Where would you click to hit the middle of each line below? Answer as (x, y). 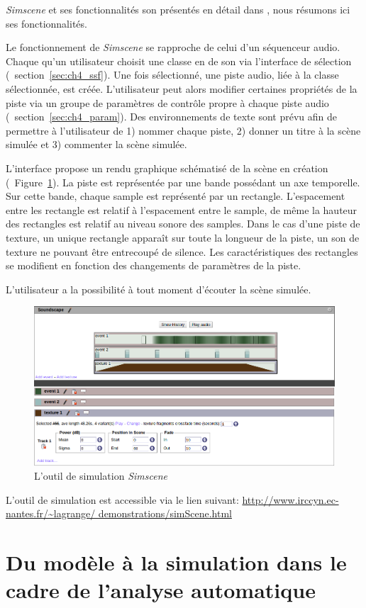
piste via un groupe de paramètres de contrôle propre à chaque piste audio (167, 102)
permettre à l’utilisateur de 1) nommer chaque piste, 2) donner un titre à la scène (183, 130)
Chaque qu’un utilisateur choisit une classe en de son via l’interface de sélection (179, 61)
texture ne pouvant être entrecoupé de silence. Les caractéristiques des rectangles (182, 251)
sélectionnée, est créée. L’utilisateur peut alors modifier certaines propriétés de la (182, 88)
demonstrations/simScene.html (165, 513)
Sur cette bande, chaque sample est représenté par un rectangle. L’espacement (176, 196)
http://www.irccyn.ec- (290, 499)
